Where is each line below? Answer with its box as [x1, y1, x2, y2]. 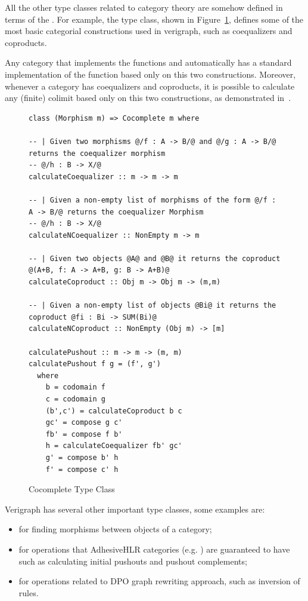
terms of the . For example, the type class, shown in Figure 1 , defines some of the [5, 13, 304, 25]
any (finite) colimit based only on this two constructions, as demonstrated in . [5, 91, 291, 104]
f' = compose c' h [45, 465, 119, 474]
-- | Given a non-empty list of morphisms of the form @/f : [29, 195, 276, 204]
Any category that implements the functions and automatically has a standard [5, 56, 292, 69]
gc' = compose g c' [45, 418, 123, 427]
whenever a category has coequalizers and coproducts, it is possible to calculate [5, 79, 295, 92]
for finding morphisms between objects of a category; [18, 523, 212, 535]
